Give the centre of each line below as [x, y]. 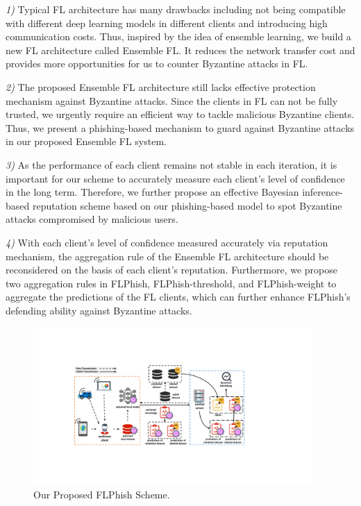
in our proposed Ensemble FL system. [86, 141]
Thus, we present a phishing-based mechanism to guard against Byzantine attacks [180, 127]
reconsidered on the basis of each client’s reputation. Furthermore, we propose [172, 270]
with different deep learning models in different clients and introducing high [167, 23]
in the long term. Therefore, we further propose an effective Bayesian [152, 192]
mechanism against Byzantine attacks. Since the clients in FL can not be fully [172, 100]
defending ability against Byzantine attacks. [99, 310]
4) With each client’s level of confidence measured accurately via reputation [167, 242]
